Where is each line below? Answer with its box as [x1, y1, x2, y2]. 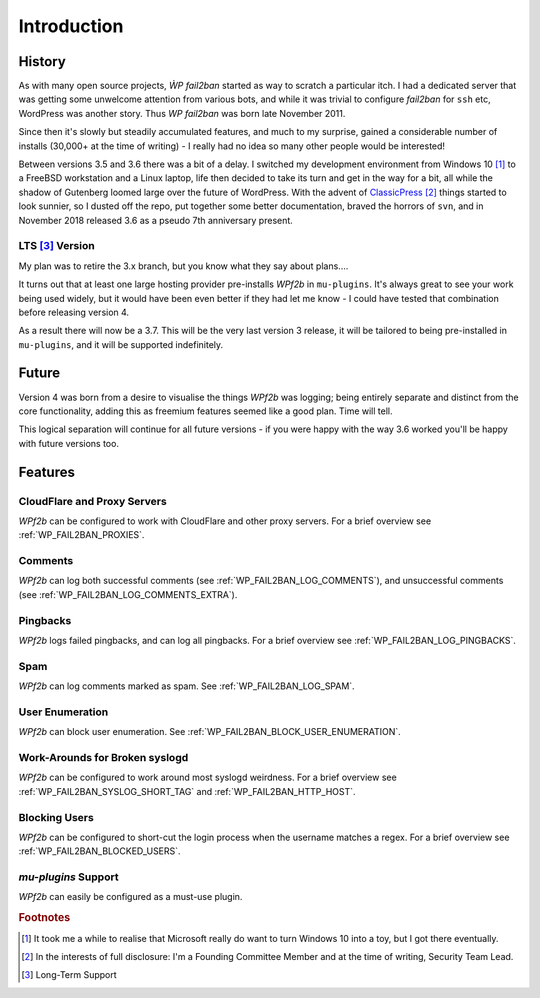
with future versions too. [18, 437, 120, 449]
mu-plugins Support [18, 870, 119, 884]
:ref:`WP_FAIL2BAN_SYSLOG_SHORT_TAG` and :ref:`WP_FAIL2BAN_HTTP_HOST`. [18, 785, 356, 797]
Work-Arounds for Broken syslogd [18, 751, 189, 765]
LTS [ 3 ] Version [18, 239, 95, 253]
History [18, 53, 67, 70]
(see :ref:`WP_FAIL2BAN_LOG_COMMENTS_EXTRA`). [18, 588, 238, 600]
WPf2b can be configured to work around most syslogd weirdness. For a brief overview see [18, 771, 397, 784]
